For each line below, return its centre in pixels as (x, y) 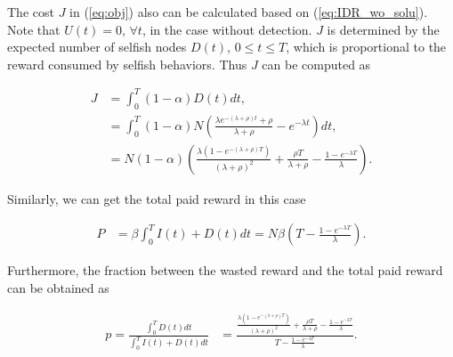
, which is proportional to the (366, 47)
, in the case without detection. (227, 29)
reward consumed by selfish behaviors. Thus (127, 64)
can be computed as (316, 64)
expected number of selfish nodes (97, 47)
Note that (34, 29)
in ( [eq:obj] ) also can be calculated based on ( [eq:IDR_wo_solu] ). (249, 12)
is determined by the (383, 29)
